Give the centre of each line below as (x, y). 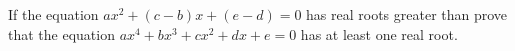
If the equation (53, 14)
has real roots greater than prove (407, 14)
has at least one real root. (379, 33)
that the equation (61, 33)
